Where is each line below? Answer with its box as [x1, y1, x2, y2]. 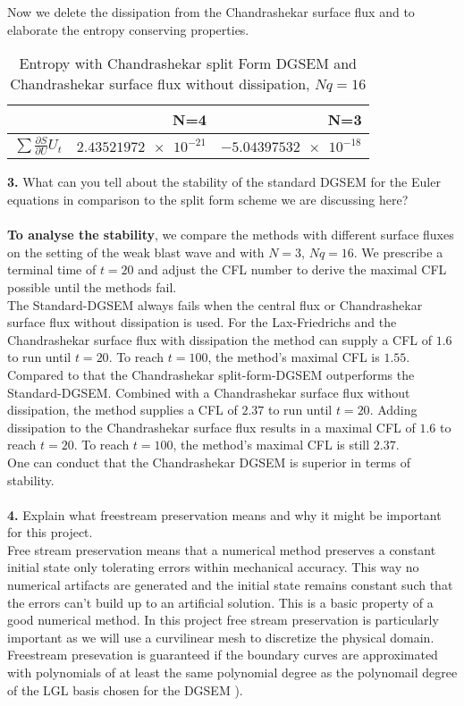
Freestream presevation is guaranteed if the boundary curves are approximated [7, 645, 438, 664]
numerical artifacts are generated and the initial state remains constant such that [7, 576, 453, 594]
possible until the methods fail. [7, 277, 177, 296]
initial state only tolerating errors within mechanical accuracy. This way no [7, 558, 419, 576]
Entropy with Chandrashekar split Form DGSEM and [19, 53, 358, 74]
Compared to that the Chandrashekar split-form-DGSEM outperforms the [7, 365, 415, 383]
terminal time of [7, 260, 97, 279]
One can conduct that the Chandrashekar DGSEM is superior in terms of [7, 452, 410, 471]
